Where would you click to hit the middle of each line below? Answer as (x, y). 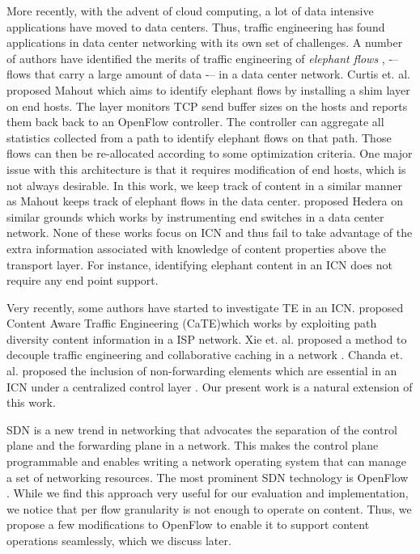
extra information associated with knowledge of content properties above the (196, 248)
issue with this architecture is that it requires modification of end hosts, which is (206, 169)
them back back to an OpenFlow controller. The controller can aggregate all (195, 122)
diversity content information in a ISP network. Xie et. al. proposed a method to (207, 338)
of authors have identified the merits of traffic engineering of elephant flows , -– (203, 58)
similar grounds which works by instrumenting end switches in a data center (195, 216)
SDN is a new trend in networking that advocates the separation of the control (202, 429)
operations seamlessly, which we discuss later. (119, 540)
